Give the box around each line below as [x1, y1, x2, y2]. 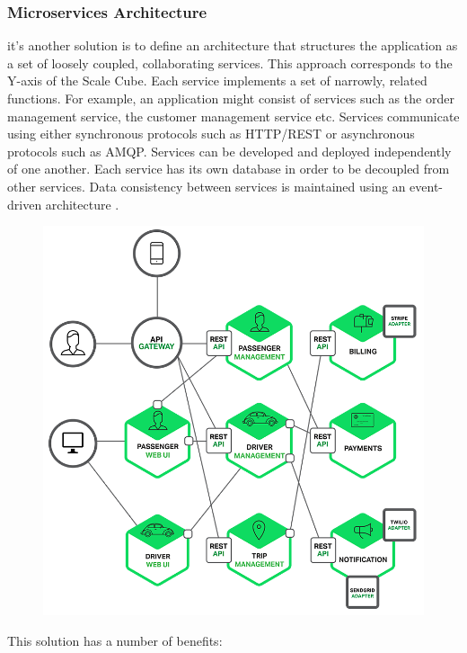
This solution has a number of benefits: [7, 631, 223, 649]
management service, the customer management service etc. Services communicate [7, 106, 460, 125]
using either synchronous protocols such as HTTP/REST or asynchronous [7, 124, 415, 143]
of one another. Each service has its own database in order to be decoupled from [7, 159, 450, 178]
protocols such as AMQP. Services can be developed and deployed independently [7, 141, 452, 160]
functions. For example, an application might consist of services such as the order [7, 89, 454, 107]
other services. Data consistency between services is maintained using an [7, 176, 406, 195]
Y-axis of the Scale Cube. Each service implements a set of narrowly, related [7, 71, 427, 90]
